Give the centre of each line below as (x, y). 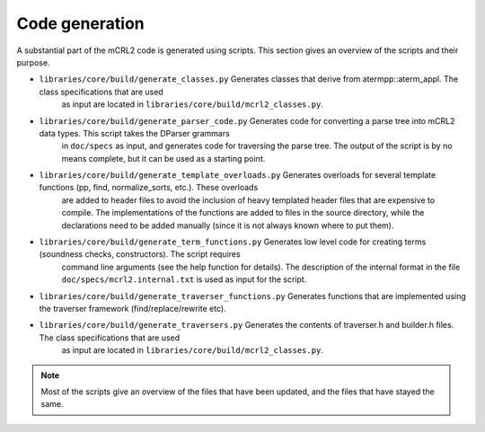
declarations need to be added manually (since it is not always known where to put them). (228, 225)
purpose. (33, 62)
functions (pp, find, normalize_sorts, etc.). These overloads (149, 188)
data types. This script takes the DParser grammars (135, 133)
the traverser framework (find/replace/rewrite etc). (132, 308)
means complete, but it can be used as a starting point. (163, 158)
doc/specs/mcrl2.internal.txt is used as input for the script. (184, 279)
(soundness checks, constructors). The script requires (140, 254)
